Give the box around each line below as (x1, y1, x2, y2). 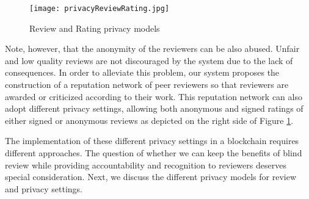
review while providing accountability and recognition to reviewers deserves (5, 158, 286, 171)
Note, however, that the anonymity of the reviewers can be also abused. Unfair (5, 42, 300, 55)
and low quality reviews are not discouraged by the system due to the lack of (5, 54, 293, 67)
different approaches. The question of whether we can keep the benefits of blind (5, 147, 302, 159)
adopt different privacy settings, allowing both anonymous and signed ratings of (5, 102, 304, 115)
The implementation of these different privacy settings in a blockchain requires (5, 134, 299, 147)
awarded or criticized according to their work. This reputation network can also (5, 90, 302, 103)
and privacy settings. (5, 182, 82, 195)
